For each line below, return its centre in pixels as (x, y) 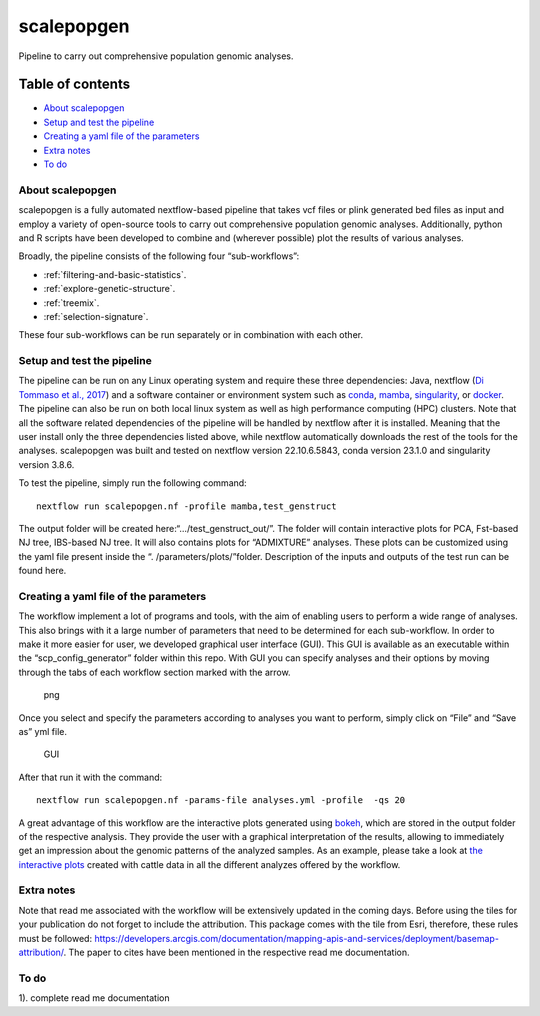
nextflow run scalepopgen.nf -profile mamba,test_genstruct (186, 506)
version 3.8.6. (46, 464)
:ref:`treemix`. (71, 302)
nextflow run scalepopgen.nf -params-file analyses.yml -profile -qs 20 (221, 800)
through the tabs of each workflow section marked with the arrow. (154, 672)
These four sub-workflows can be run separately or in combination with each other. (191, 335)
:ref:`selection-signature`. (96, 316)
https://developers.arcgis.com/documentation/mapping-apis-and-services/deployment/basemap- (297, 938)
